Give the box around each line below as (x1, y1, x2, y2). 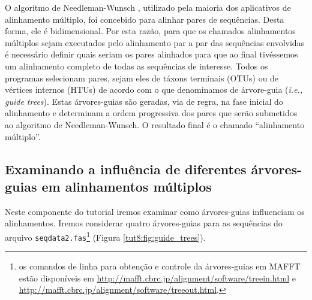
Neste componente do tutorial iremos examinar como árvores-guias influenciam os (5, 205, 305, 217)
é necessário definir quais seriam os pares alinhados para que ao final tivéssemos (5, 48, 298, 60)
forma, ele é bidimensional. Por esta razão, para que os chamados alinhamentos (5, 25, 296, 37)
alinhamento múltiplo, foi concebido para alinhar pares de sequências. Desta (5, 13, 284, 25)
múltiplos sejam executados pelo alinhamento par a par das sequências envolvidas (5, 36, 305, 49)
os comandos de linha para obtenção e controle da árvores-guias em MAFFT (19, 260, 301, 272)
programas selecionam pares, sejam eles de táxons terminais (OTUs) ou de (5, 71, 279, 84)
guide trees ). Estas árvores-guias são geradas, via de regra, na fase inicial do (5, 95, 283, 107)
